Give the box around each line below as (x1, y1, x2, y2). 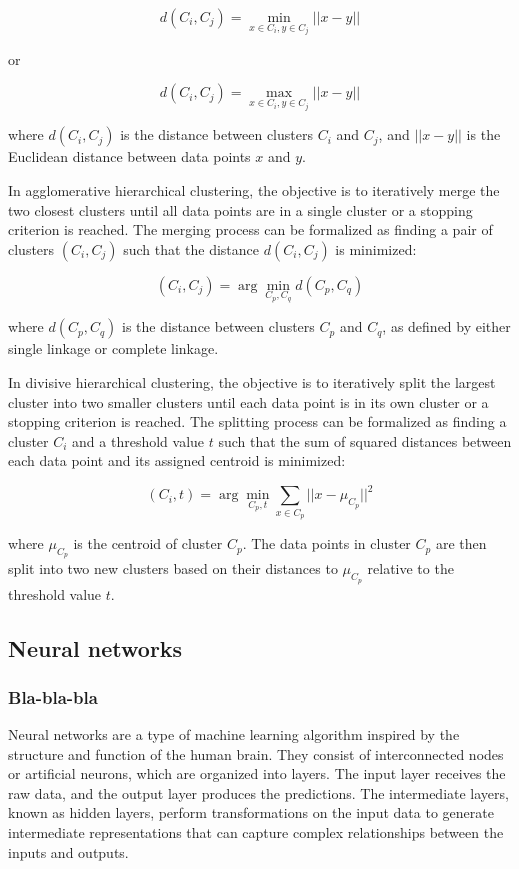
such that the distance (123, 238, 260, 259)
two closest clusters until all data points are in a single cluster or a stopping (8, 199, 473, 220)
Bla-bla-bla (8, 684, 98, 709)
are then (435, 533, 487, 554)
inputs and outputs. (8, 841, 129, 862)
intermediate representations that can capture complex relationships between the (8, 822, 504, 843)
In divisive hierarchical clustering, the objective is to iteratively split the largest (8, 371, 496, 392)
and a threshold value (72, 430, 205, 451)
